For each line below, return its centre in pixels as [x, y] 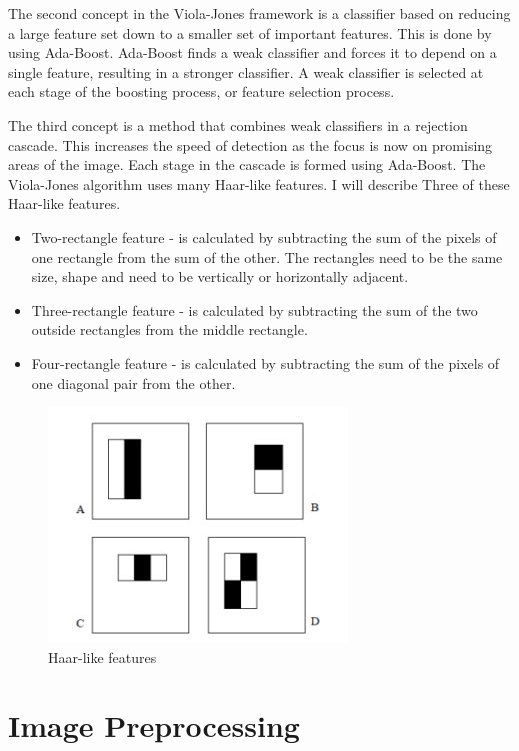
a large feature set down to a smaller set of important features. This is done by [250, 32]
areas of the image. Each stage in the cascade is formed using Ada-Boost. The [247, 164]
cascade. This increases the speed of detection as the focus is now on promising [250, 144]
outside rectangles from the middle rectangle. [169, 329]
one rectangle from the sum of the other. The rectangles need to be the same [267, 256]
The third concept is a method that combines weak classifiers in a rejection [238, 124]
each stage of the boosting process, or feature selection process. [201, 91]
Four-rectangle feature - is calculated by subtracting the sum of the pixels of [265, 362]
